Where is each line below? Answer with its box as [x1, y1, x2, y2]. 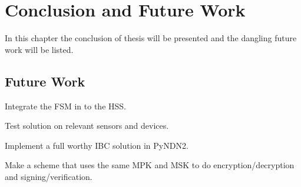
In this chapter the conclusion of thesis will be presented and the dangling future [5, 32, 297, 44]
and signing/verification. [5, 170, 92, 182]
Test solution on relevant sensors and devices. [5, 119, 169, 132]
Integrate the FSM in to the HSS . [5, 99, 126, 112]
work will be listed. [5, 43, 74, 55]
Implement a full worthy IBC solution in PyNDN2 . [5, 139, 188, 151]
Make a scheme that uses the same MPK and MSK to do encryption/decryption [5, 159, 295, 171]
